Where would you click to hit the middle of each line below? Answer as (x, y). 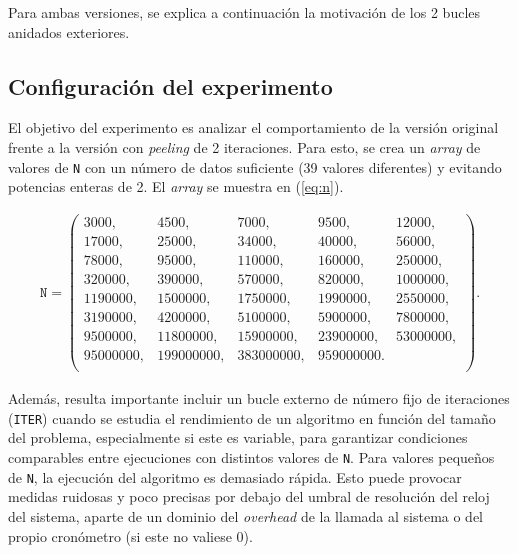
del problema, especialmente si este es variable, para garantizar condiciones (238, 437)
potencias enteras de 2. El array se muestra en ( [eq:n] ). (176, 186)
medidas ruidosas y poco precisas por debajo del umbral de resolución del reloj (249, 496)
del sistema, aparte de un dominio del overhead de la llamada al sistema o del (246, 515)
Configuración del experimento (170, 85)
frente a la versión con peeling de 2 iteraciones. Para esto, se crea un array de (244, 146)
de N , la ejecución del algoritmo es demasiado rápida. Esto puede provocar (235, 476)
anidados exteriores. (69, 31)
